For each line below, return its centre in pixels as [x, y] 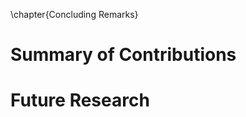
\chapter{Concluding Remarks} [74, 14]
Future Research [80, 100]
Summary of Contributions [123, 55]
